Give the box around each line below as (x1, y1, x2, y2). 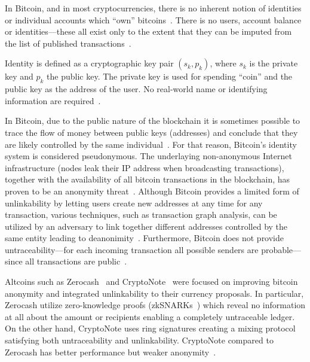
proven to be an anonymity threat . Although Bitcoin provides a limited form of (5, 184, 299, 197)
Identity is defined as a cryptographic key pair (5, 57, 174, 69)
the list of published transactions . (5, 36, 131, 49)
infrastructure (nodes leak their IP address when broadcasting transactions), (5, 161, 284, 174)
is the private (249, 57, 298, 69)
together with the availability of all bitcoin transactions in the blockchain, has (5, 173, 290, 185)
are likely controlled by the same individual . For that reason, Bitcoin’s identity (5, 138, 297, 150)
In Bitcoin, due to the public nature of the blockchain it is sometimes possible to (5, 114, 300, 127)
